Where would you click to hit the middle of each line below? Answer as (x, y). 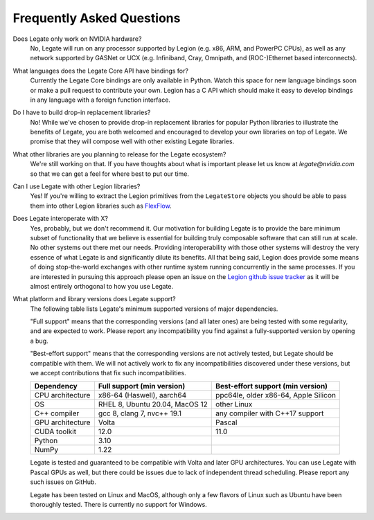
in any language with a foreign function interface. (100, 100)
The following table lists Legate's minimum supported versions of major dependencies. (154, 309)
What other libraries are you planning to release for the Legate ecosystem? (119, 154)
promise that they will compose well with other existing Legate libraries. (132, 141)
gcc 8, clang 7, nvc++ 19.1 (140, 413)
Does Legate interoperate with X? (61, 219)
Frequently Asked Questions (97, 18)
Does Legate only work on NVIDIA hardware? (77, 39)
